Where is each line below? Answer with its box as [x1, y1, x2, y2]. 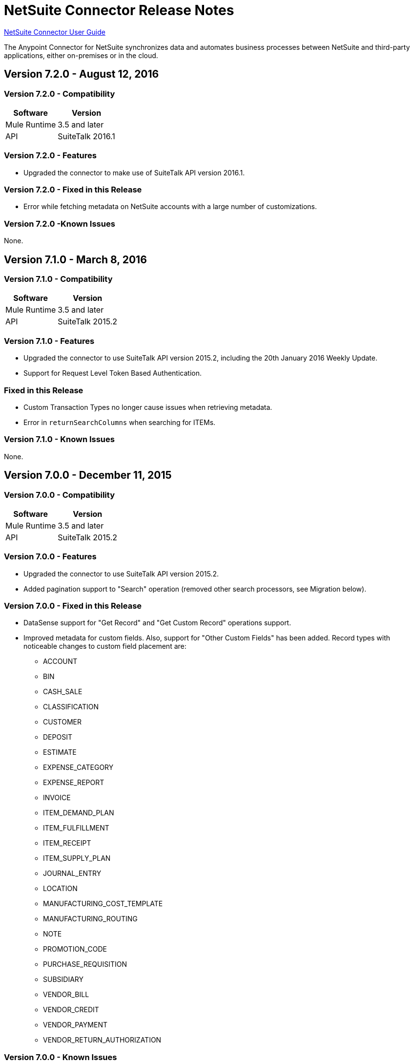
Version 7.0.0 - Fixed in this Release [4, 601, 142, 611]
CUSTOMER [43, 718, 82, 726]
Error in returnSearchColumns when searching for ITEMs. [23, 418, 216, 426]
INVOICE [43, 793, 71, 802]
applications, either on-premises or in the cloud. [4, 51, 158, 60]
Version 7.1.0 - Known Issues [4, 434, 115, 445]
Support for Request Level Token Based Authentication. [23, 369, 202, 378]
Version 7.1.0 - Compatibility [4, 274, 113, 284]
